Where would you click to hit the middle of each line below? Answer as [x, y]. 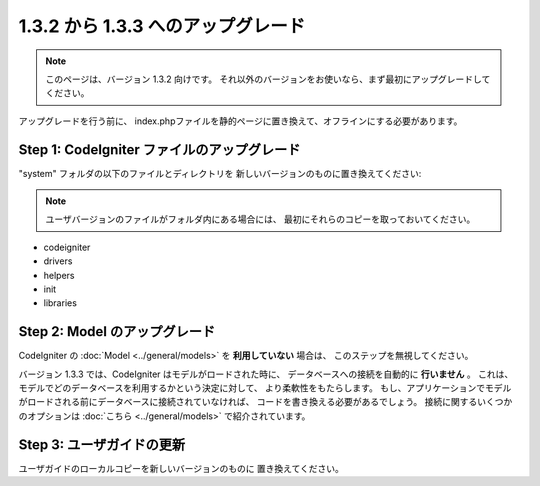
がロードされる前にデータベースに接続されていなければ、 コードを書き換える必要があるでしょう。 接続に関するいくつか [265, 402]
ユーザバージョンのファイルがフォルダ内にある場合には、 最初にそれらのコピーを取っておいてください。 [260, 219]
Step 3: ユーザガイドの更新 [102, 444]
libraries [60, 303]
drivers [58, 261]
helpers [59, 275]
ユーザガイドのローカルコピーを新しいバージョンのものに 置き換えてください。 [181, 468]
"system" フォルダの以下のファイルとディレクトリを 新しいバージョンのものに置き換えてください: [220, 173]
